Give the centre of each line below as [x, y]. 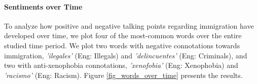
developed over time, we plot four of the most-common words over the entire [123, 35]
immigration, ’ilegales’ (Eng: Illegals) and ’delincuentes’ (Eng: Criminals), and [126, 55]
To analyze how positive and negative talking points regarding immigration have [129, 25]
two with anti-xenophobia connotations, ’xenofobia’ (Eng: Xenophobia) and [121, 65]
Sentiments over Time [43, 6]
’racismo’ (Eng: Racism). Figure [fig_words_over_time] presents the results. [123, 75]
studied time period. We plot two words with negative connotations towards [122, 45]
